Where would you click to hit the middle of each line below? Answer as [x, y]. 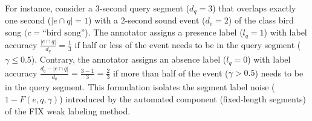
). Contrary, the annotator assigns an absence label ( [129, 59]
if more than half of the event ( [171, 73]
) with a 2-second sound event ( [147, 20]
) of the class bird [261, 20]
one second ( [28, 20]
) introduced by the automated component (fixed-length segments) [183, 98]
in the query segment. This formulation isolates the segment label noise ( [140, 87]
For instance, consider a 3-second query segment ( [97, 8]
